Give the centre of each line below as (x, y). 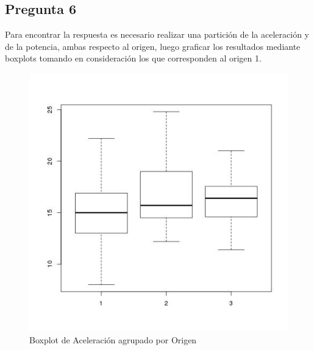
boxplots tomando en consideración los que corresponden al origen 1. (133, 58)
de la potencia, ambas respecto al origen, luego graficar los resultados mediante (153, 46)
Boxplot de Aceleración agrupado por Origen (113, 339)
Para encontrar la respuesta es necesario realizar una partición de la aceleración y (157, 34)
